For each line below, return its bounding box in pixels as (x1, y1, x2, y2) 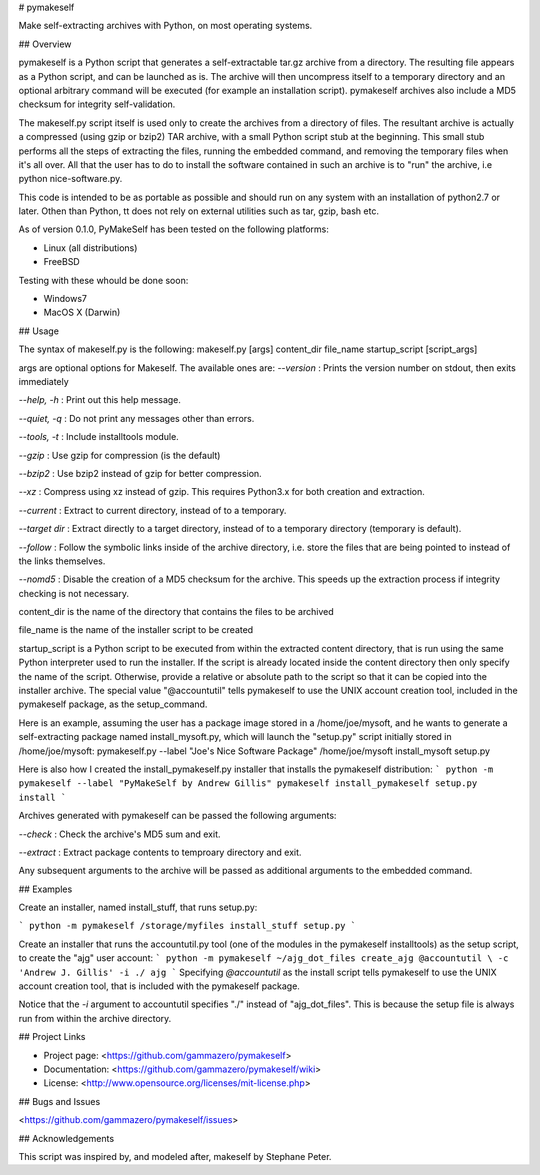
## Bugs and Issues (18, 1095, 101, 1107)
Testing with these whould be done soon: (18, 274, 189, 286)
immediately (18, 375, 69, 387)
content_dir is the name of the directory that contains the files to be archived (18, 606, 334, 618)
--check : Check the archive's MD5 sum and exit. (18, 828, 221, 840)
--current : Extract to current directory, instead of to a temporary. (18, 504, 287, 516)
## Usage (18, 325, 60, 337)
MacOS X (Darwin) (43, 306, 121, 319)
